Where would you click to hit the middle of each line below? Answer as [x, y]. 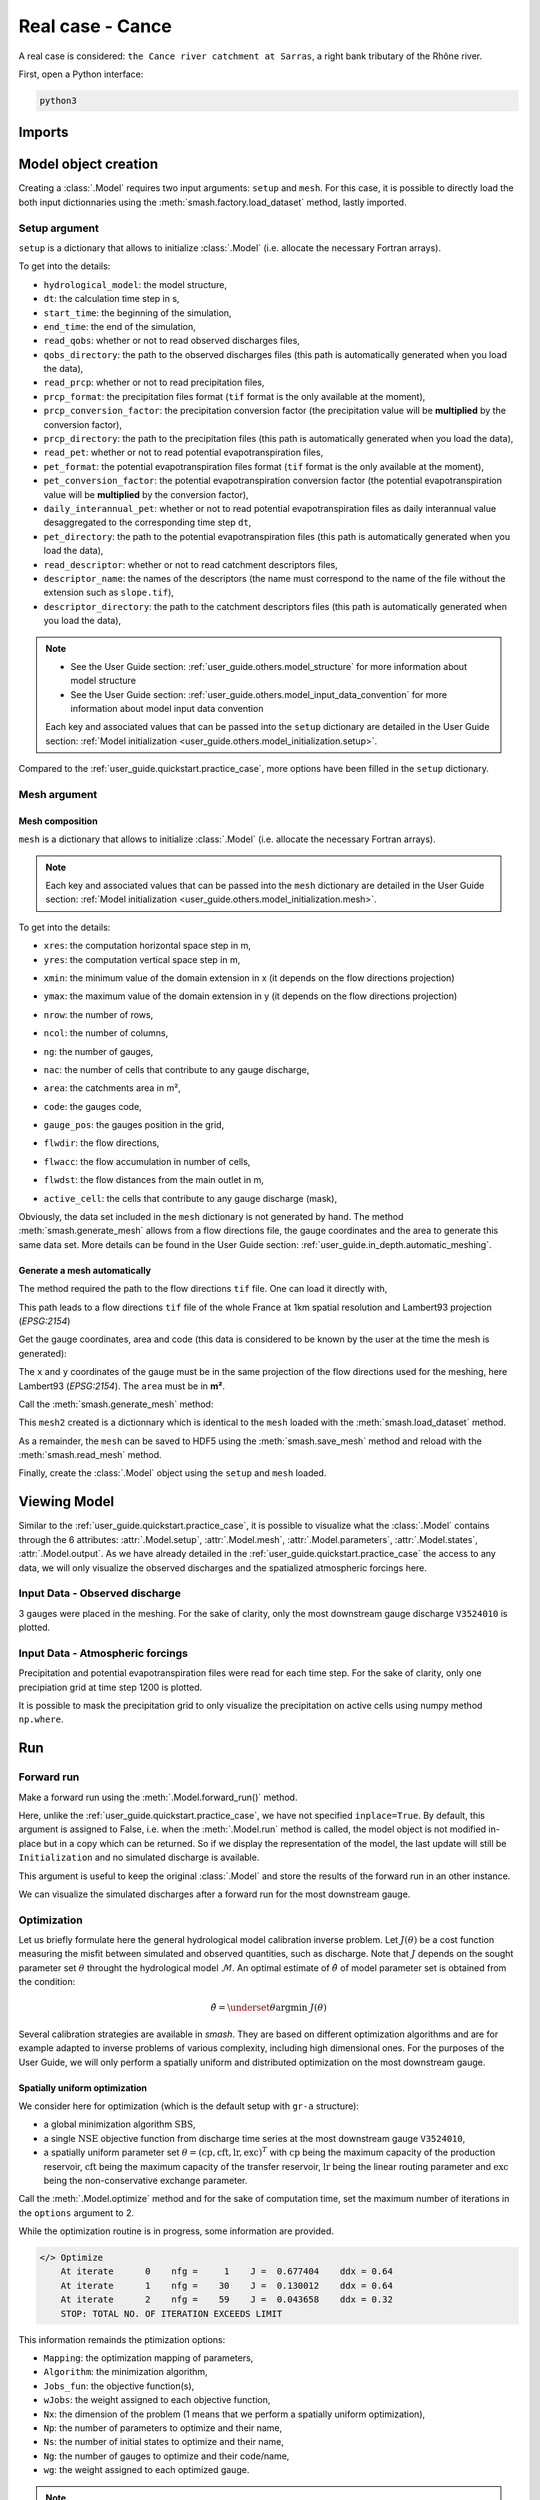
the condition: [47, 1982]
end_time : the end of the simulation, [120, 326]
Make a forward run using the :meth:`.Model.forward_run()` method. [158, 1797]
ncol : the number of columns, [106, 1033]
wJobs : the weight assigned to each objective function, [157, 2400]
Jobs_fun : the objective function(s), [119, 2386]
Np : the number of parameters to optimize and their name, [163, 2427]
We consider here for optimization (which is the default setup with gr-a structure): [189, 2106]
